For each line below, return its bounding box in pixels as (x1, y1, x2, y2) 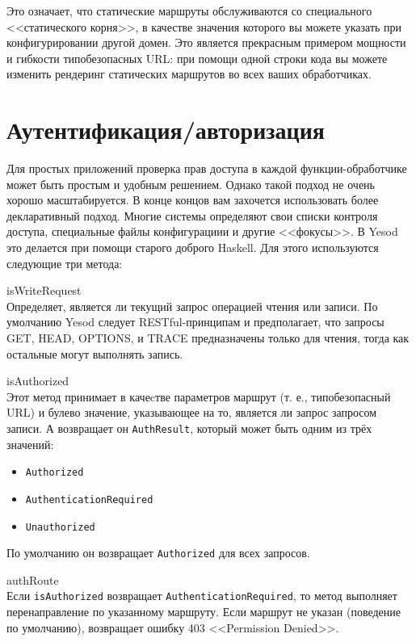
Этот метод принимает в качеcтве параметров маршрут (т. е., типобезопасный (6, 388, 391, 405)
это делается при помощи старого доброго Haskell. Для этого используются (6, 239, 379, 256)
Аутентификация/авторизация (6, 113, 325, 146)
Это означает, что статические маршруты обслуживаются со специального (6, 2, 372, 19)
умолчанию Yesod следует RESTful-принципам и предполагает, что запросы (6, 313, 384, 330)
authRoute (6, 571, 59, 588)
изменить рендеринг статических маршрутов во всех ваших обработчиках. (6, 65, 372, 82)
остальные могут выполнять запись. (6, 345, 183, 362)
